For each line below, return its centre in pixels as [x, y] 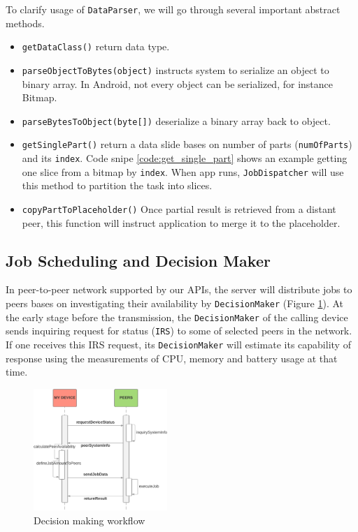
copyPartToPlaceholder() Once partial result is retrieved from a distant [179, 208]
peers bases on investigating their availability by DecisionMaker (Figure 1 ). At [174, 303]
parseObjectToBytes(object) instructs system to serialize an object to [176, 69]
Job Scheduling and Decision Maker [138, 260]
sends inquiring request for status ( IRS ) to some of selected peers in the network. [179, 331]
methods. [25, 23]
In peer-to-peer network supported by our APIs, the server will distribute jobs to [179, 289]
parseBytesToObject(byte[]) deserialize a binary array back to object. [176, 120]
